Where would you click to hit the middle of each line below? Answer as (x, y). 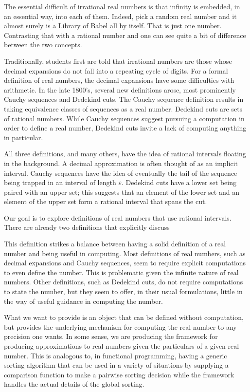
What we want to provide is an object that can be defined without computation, (124, 317)
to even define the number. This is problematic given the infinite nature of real (121, 272)
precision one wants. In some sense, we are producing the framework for (111, 336)
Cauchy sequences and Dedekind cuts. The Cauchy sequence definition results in (124, 99)
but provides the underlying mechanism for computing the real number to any (120, 327)
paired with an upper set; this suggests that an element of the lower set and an (122, 192)
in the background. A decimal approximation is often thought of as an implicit (121, 163)
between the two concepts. (43, 45)
